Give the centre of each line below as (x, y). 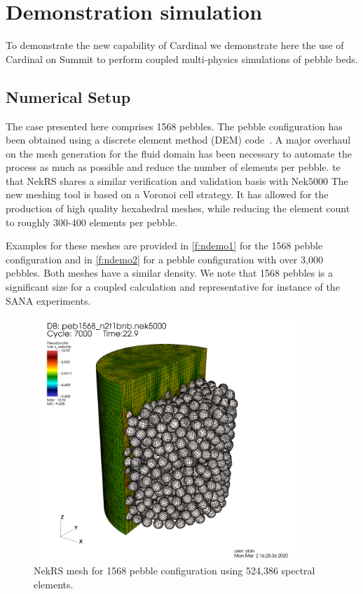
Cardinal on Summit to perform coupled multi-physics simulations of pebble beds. (182, 58)
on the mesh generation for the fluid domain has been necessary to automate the (179, 153)
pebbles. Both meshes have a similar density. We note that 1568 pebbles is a (170, 273)
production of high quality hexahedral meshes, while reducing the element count (178, 208)
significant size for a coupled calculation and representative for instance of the (173, 287)
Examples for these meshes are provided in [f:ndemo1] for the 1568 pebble (164, 246)
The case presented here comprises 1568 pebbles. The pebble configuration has (174, 126)
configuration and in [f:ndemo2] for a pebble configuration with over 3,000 (164, 259)
